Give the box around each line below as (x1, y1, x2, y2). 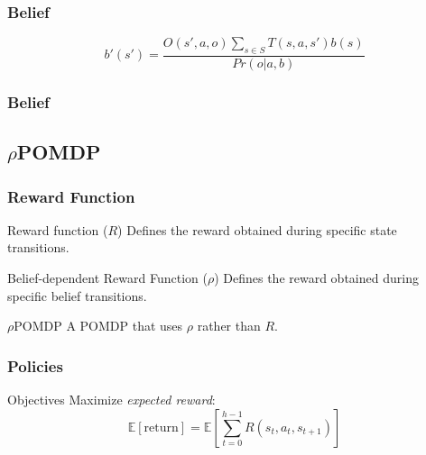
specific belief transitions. (7, 286, 147, 305)
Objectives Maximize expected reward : (7, 390, 216, 409)
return (144, 421, 179, 434)
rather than (197, 316, 261, 335)
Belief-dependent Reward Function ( (7, 268, 208, 287)
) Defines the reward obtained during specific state (117, 220, 397, 239)
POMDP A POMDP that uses (14, 316, 183, 335)
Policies (7, 354, 63, 377)
